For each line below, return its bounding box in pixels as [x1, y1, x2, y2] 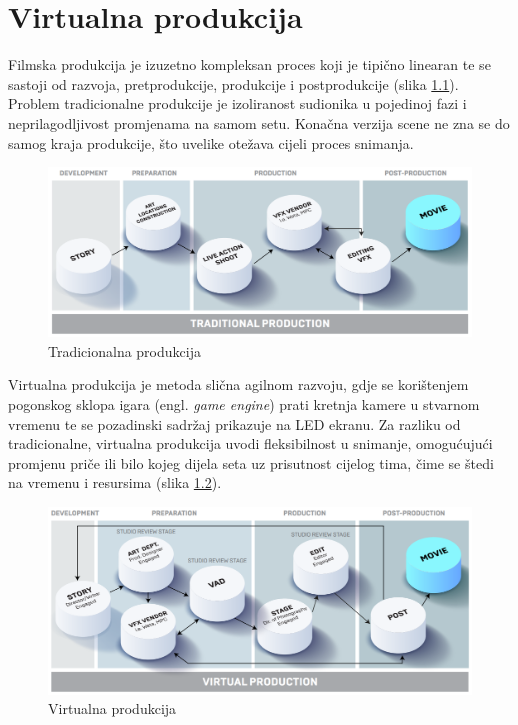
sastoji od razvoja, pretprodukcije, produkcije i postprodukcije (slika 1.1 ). [8, 73, 459, 94]
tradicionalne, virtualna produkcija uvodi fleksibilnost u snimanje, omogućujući [8, 433, 493, 454]
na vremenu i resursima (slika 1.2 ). [8, 472, 222, 493]
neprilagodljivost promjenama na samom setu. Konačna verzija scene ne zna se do [8, 112, 510, 133]
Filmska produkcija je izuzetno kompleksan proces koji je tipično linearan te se [8, 54, 491, 75]
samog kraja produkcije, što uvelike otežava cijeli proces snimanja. [8, 132, 414, 153]
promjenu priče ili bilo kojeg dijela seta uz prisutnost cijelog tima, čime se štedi [8, 452, 494, 473]
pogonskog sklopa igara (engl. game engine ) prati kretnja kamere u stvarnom [8, 394, 480, 415]
